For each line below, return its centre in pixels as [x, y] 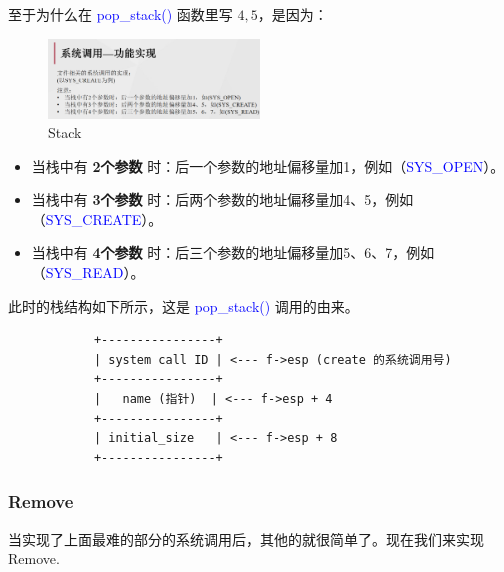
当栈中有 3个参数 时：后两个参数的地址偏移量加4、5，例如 [222, 199]
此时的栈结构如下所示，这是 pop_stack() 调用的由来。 [183, 305]
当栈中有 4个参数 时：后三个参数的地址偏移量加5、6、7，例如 [233, 252]
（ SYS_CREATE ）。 [97, 218]
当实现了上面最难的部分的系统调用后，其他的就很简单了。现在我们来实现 [246, 538]
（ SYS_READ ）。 [88, 272]
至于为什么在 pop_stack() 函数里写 [120, 14]
